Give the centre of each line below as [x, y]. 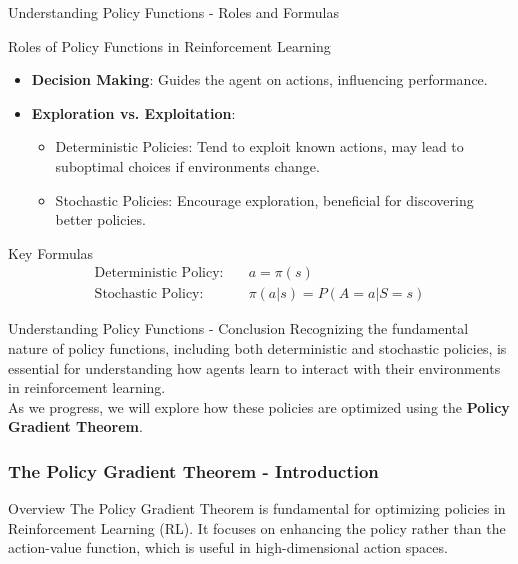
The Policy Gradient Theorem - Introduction [193, 470]
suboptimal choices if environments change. [187, 165]
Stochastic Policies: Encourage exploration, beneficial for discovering [264, 199]
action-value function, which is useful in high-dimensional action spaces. [228, 547]
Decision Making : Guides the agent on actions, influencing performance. [259, 79]
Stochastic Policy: [149, 294]
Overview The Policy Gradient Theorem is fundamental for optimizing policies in [257, 508]
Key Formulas [51, 252]
